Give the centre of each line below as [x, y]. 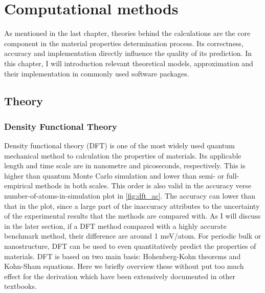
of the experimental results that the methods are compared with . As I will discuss [132, 216]
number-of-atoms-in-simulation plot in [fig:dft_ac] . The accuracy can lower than [130, 196]
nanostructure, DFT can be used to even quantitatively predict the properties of [130, 246]
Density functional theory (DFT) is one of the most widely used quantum [119, 145]
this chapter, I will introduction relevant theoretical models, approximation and [129, 63]
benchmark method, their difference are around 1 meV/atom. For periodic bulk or [133, 236]
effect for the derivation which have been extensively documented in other [120, 276]
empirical [19, 185]
